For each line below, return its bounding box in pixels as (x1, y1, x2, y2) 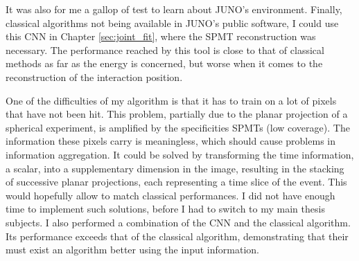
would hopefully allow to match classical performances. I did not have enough (6, 188, 335, 202)
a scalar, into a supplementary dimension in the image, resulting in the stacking (6, 161, 344, 175)
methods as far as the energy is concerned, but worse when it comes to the (6, 56, 323, 71)
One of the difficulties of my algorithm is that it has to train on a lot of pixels (6, 93, 337, 107)
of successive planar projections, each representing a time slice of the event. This (6, 174, 347, 189)
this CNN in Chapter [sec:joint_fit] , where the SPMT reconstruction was (6, 29, 316, 44)
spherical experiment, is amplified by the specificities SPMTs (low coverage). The (6, 120, 350, 134)
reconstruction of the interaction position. (6, 69, 183, 84)
